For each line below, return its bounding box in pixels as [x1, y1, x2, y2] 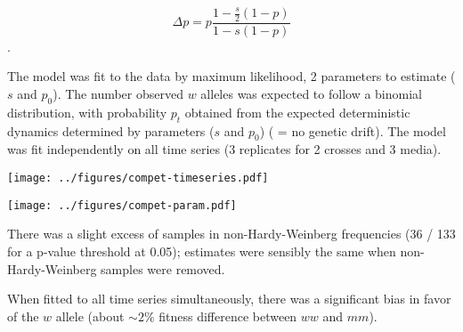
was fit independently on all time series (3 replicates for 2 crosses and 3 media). [7, 140, 442, 158]
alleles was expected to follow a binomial [200, 85, 422, 103]
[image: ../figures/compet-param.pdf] [7, 198, 237, 212]
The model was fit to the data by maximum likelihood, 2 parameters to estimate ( [7, 67, 456, 85]
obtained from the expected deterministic [184, 102, 410, 121]
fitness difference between [158, 306, 297, 325]
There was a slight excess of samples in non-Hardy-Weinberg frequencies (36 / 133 [7, 224, 456, 243]
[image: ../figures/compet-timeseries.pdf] [7, 172, 269, 185]
